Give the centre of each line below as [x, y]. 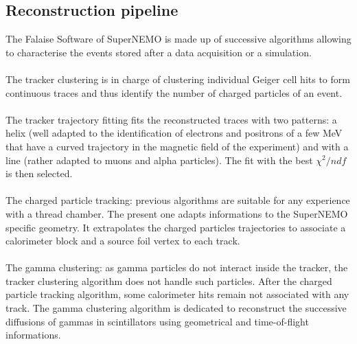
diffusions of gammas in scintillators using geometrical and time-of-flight [157, 321]
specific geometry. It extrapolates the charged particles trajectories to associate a [176, 227]
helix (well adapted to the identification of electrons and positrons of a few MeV [174, 133]
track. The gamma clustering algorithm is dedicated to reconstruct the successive [176, 308]
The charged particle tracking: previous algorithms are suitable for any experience [178, 200]
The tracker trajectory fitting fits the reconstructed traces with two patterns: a [171, 119]
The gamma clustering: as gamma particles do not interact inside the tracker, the [177, 267]
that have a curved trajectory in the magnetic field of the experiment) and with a [177, 146]
